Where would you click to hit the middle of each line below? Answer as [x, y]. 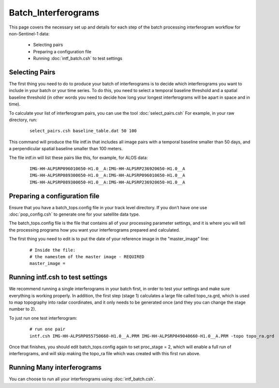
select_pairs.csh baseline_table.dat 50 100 [83, 131]
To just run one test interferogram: [43, 318]
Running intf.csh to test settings [58, 277]
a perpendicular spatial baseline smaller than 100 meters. [66, 149]
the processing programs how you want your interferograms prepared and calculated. [95, 230]
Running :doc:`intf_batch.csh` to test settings [78, 59]
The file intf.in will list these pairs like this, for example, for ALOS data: [78, 157]
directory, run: [23, 120]
